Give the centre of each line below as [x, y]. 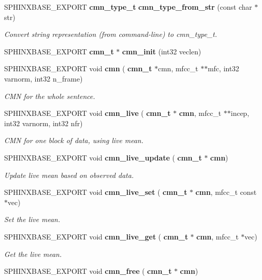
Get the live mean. [33, 254]
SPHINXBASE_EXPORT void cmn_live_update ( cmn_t [103, 157]
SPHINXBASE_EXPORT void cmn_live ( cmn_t [88, 113]
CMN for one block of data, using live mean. [74, 140]
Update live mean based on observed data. [69, 175]
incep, [240, 113]
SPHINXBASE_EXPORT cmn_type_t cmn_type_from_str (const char [128, 7]
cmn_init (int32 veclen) [161, 51]
